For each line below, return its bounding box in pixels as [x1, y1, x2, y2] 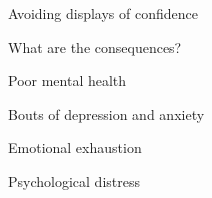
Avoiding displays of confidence [8, 3, 198, 23]
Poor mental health [8, 70, 127, 91]
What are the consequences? [8, 36, 182, 57]
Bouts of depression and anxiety [8, 103, 205, 124]
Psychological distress [8, 170, 140, 191]
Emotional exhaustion [8, 137, 142, 158]
